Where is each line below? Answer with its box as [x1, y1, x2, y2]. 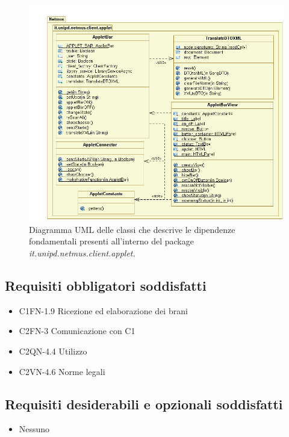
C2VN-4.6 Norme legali [19, 365, 105, 377]
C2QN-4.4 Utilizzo [19, 344, 87, 357]
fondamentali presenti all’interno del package [29, 235, 194, 247]
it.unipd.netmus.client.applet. [29, 246, 135, 259]
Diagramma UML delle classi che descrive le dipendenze [29, 223, 235, 235]
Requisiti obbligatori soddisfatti [5, 276, 207, 294]
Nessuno [19, 423, 50, 435]
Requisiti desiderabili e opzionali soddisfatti [5, 394, 283, 413]
